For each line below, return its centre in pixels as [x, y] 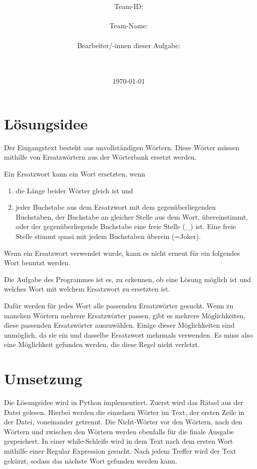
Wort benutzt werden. [37, 263]
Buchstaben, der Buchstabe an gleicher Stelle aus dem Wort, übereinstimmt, [132, 216]
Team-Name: [129, 26]
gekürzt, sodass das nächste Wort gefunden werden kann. [91, 460]
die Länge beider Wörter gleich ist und [74, 190]
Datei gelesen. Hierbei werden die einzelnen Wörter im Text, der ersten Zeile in [124, 412]
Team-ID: [129, 6]
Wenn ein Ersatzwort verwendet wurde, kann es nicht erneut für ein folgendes [122, 253]
